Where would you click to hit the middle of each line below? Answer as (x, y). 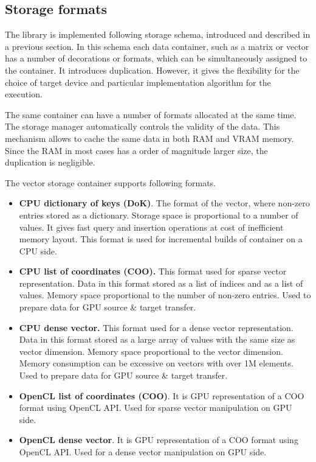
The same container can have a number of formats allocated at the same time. (151, 114)
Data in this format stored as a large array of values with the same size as (157, 339)
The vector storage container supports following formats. (111, 182)
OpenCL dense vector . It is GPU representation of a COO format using (159, 440)
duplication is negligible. (50, 162)
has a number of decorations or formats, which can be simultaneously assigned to (156, 58)
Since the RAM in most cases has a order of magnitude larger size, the (136, 150)
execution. (24, 94)
